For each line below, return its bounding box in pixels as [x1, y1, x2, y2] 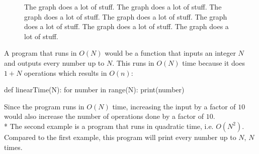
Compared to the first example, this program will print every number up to [4, 131, 236, 142]
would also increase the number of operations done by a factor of [4, 111, 204, 121]
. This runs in [112, 57, 154, 68]
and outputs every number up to [4, 57, 105, 68]
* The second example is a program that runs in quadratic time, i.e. [4, 120, 214, 131]
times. [4, 141, 23, 152]
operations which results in [24, 67, 107, 78]
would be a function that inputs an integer [105, 48, 236, 58]
